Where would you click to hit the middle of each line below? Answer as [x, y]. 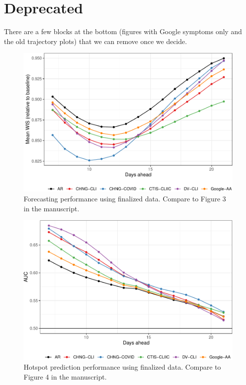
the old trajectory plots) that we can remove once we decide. [96, 41]
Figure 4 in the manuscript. [65, 376]
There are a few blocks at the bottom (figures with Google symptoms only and [123, 31]
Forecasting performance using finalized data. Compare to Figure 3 [125, 198]
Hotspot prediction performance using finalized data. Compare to [123, 367]
